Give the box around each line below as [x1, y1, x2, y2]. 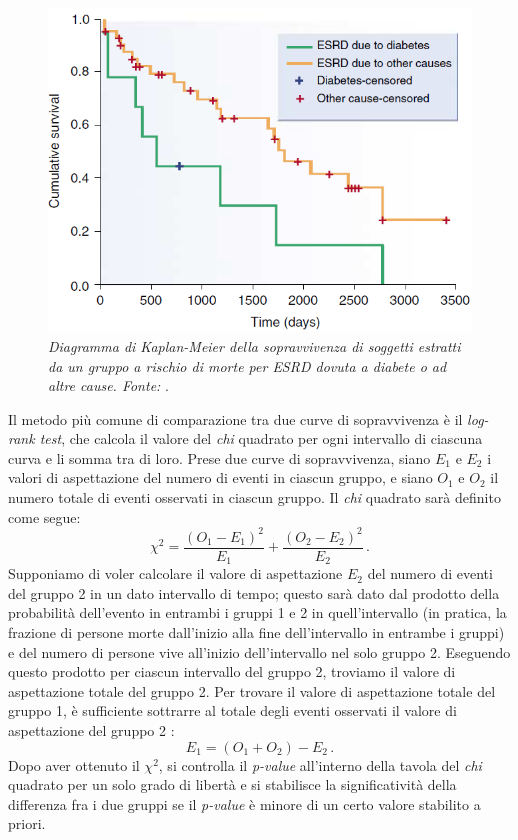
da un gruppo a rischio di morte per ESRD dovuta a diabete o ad [48, 355, 447, 376]
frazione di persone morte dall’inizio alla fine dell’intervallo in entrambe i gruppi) [8, 622, 505, 643]
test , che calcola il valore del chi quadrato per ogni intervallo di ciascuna [39, 428, 483, 449]
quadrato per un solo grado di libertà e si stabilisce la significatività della [8, 774, 457, 795]
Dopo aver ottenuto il [8, 754, 140, 775]
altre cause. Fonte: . [48, 375, 169, 396]
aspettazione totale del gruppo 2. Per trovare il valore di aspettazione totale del [8, 680, 496, 701]
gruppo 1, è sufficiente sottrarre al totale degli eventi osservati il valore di [8, 700, 457, 721]
